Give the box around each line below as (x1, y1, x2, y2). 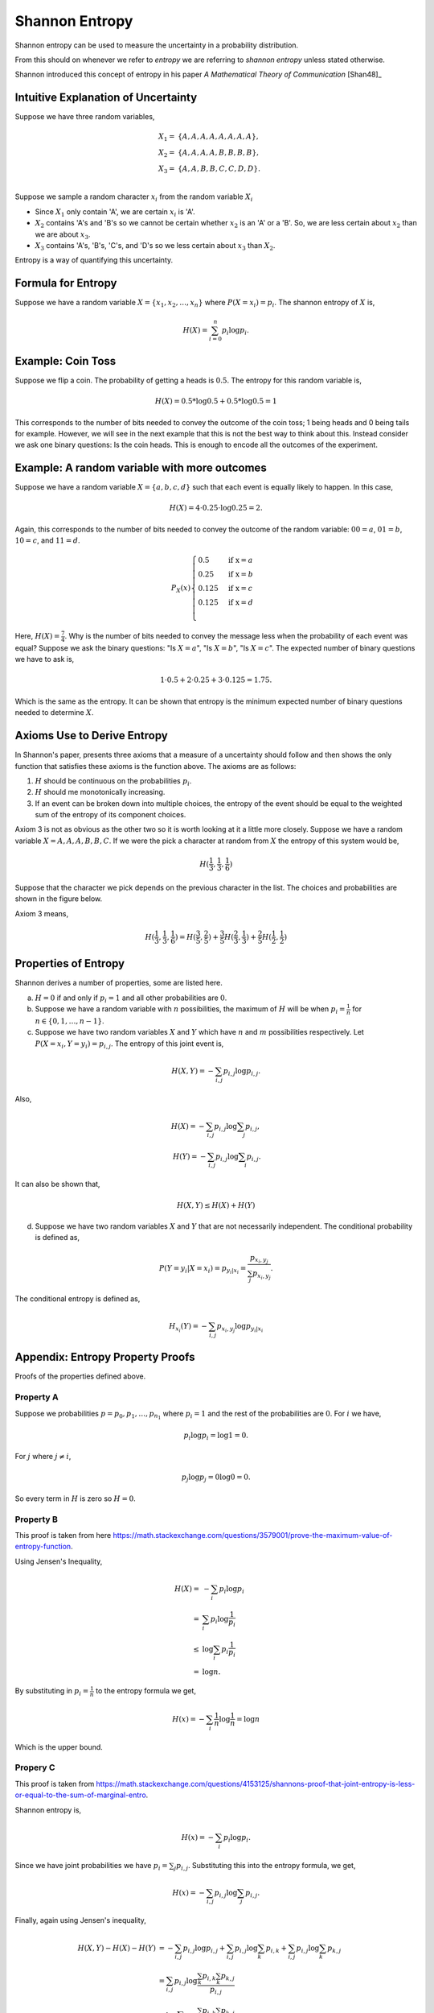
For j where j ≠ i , (14, 1452, 72, 1461)
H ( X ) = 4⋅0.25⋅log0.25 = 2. (169, 503, 263, 513)
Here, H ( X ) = (14, 631, 60, 641)
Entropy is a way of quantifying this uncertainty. (14, 255, 174, 265)
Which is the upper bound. (14, 1742, 104, 1751)
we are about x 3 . (35, 229, 91, 241)
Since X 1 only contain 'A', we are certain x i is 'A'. (35, 206, 196, 218)
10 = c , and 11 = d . (14, 535, 80, 545)
